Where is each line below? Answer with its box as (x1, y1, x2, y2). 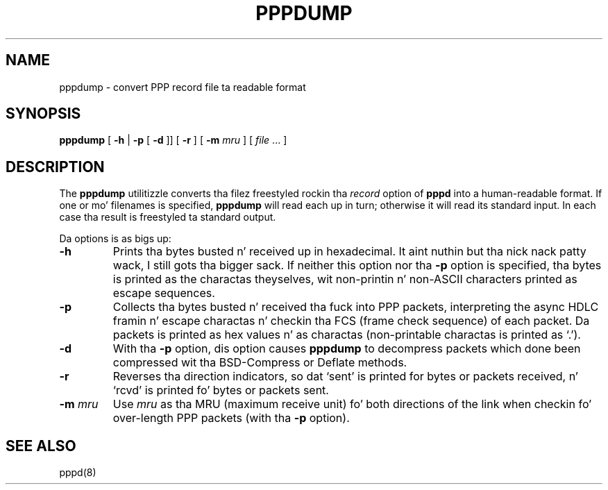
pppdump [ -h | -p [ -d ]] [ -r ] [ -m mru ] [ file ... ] (59, 134, 287, 146)
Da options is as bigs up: (59, 233, 171, 245)
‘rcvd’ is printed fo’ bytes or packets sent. (112, 383, 329, 398)
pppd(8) (59, 466, 96, 479)
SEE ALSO (6, 437, 76, 455)
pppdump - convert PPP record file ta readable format (59, 81, 306, 93)
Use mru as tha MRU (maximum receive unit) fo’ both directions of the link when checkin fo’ (112, 397, 592, 412)
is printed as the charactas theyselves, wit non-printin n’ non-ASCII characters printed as (112, 272, 577, 287)
